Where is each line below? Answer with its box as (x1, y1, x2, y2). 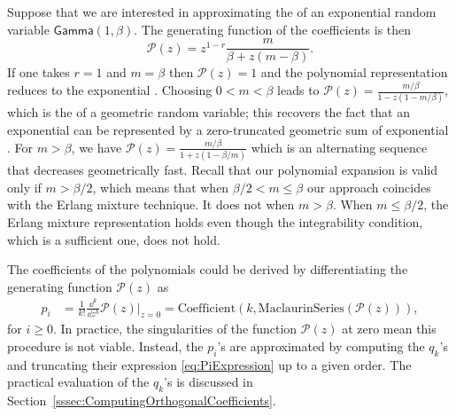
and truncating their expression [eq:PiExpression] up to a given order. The (7, 355, 412, 373)
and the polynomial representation (260, 63, 448, 82)
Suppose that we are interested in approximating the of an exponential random (7, 3, 437, 20)
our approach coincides (306, 177, 431, 196)
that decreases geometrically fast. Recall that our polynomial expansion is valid (7, 161, 438, 179)
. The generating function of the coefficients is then (134, 20, 412, 38)
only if (7, 177, 42, 196)
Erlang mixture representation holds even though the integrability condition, (7, 213, 423, 232)
